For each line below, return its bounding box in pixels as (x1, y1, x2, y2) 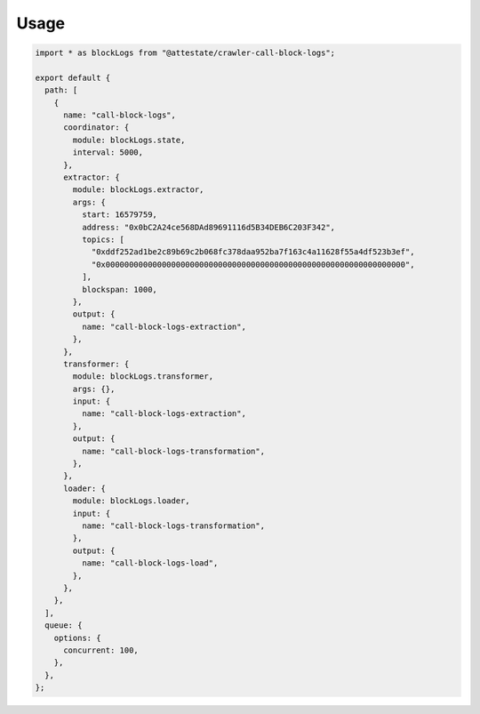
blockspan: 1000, (81, 285, 157, 294)
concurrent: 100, (63, 645, 140, 655)
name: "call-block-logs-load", (81, 558, 219, 568)
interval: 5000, (72, 148, 144, 157)
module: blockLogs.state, (72, 134, 186, 145)
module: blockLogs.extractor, (72, 185, 204, 195)
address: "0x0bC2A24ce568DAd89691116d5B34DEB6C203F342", (81, 222, 336, 232)
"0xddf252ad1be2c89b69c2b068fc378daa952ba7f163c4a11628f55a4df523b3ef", (91, 247, 415, 257)
